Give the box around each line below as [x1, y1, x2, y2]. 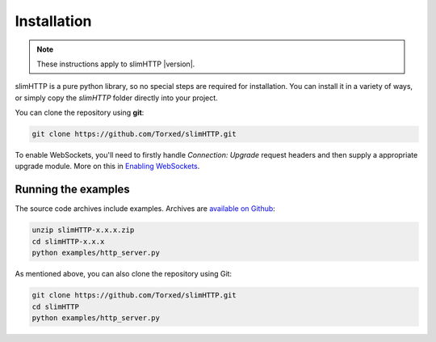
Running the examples [15, 183, 131, 196]
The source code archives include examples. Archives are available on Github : [15, 204, 276, 213]
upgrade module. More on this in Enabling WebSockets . [15, 162, 200, 171]
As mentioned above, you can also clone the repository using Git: [15, 269, 233, 279]
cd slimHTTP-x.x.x [31, 237, 105, 246]
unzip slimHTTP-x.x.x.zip [31, 226, 135, 234]
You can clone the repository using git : [15, 108, 145, 117]
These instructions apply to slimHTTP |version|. [36, 59, 195, 69]
